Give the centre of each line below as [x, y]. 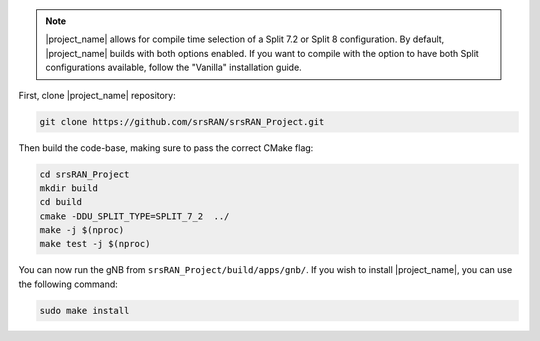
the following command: [68, 284]
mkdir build [69, 188]
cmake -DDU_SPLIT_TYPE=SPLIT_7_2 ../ [134, 216]
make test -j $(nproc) [95, 244]
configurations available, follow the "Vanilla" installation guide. [173, 67]
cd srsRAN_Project [84, 174]
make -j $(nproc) [82, 230]
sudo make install [84, 310]
